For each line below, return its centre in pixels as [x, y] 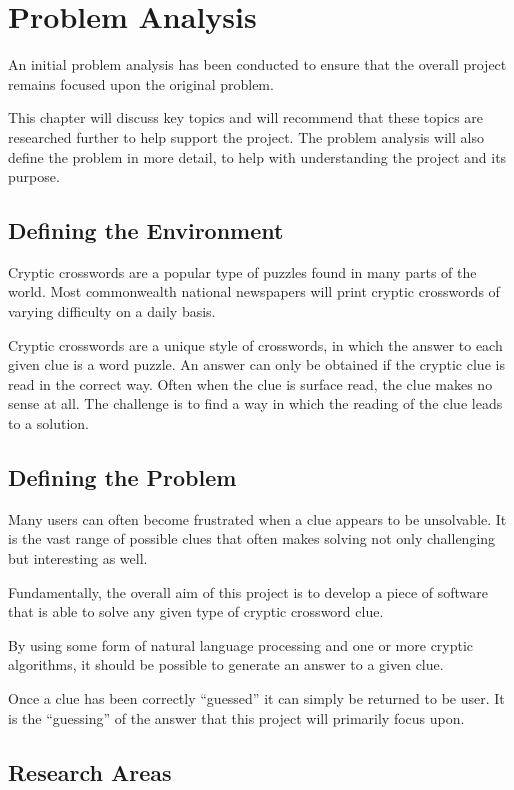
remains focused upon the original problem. [141, 83]
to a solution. [48, 423]
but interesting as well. [78, 558]
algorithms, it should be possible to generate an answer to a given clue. [226, 664]
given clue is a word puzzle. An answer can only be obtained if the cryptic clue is [256, 364]
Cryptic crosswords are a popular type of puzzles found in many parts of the [242, 271]
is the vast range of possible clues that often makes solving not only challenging [252, 538]
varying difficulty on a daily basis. [112, 311]
